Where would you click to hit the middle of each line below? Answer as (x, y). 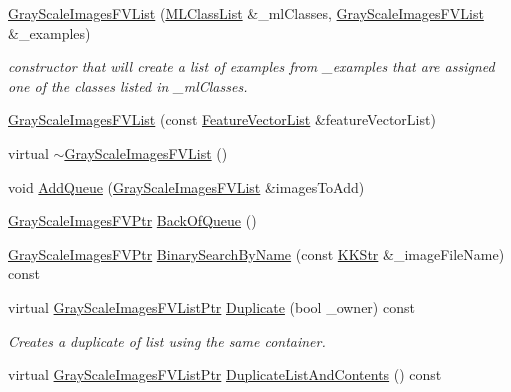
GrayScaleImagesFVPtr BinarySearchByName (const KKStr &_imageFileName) (256, 253)
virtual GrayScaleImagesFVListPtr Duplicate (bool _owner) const (211, 306)
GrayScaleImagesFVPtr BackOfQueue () (132, 220)
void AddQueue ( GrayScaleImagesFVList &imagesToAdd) (186, 186)
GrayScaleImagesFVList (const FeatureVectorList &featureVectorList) (222, 119)
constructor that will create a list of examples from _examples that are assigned (251, 66)
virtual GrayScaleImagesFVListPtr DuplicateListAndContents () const (225, 374)
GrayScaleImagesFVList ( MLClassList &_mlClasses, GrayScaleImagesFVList (246, 13)
